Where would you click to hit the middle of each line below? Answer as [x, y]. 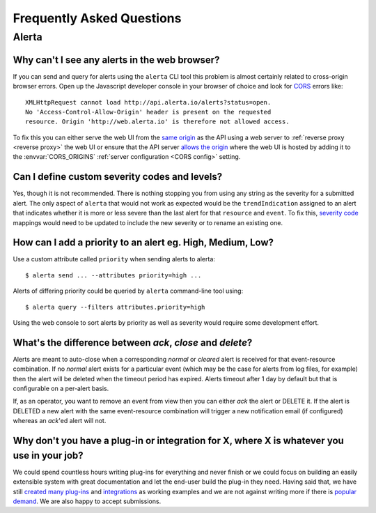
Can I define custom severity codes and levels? [118, 177]
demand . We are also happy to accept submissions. [87, 501]
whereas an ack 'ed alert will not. [60, 421]
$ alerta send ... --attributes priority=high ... [113, 275]
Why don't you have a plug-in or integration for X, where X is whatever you [178, 441]
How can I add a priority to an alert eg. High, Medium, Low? [143, 243]
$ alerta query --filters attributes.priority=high [115, 307]
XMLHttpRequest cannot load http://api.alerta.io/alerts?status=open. [148, 102]
